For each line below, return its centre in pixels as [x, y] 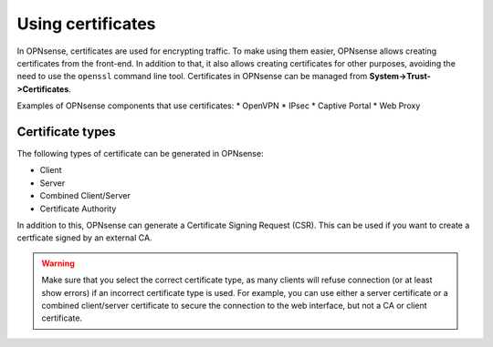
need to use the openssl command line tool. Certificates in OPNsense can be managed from [192, 77]
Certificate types [66, 132]
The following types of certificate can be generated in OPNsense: [140, 154]
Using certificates [86, 24]
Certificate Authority [78, 209]
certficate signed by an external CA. [84, 238]
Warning [58, 263]
